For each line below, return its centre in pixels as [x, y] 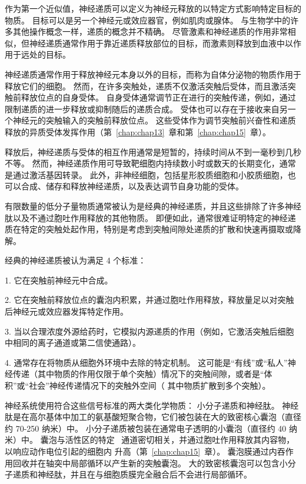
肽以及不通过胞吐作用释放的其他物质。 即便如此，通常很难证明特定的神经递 [150, 217]
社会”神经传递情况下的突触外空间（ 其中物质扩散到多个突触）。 [150, 385]
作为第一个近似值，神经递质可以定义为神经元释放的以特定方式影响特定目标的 [153, 8]
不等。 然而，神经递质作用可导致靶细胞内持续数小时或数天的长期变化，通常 [150, 163]
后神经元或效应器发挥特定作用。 [66, 311]
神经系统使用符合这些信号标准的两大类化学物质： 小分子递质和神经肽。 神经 [152, 405]
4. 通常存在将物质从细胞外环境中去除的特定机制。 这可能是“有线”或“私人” [146, 362]
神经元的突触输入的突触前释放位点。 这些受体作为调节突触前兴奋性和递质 [154, 120]
